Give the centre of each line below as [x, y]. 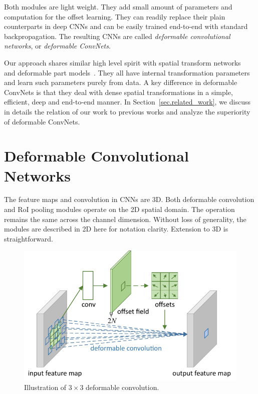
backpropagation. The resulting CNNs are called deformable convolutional [117, 36]
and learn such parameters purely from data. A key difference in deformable [121, 82]
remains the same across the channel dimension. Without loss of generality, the [125, 219]
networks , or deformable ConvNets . [57, 46]
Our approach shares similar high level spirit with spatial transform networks [122, 62]
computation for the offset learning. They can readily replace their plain [115, 16]
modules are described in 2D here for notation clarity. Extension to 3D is [116, 229]
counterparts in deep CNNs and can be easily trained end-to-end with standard [126, 26]
